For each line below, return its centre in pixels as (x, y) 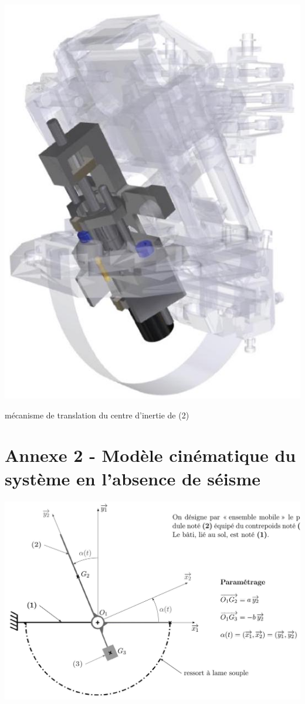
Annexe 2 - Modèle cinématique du (150, 455)
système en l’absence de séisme (133, 478)
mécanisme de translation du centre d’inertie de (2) (97, 415)
